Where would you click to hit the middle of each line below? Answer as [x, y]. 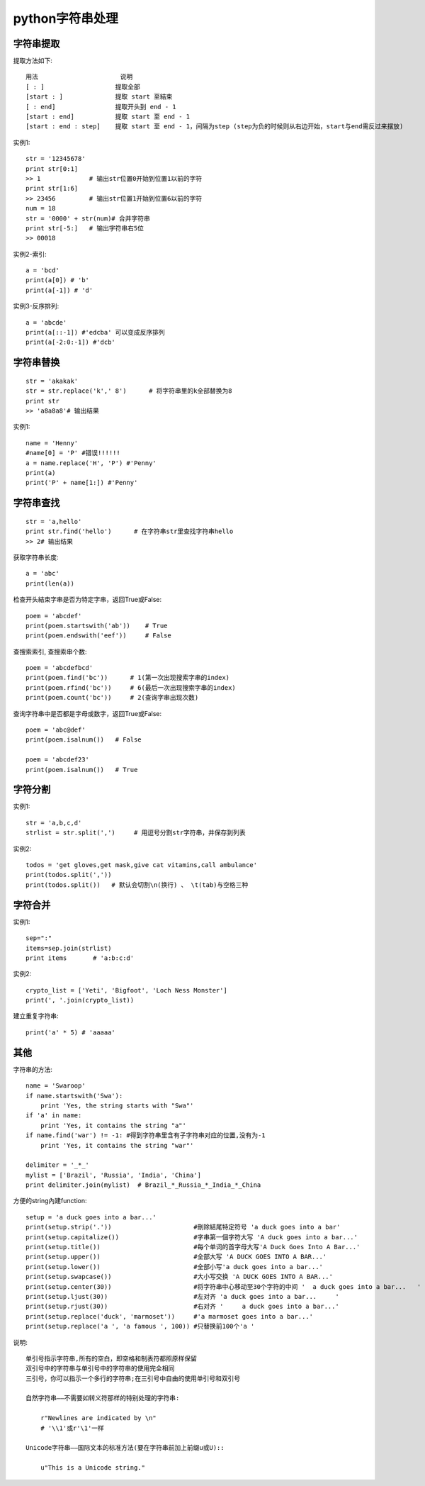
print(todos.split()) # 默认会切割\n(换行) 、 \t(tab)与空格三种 [137, 885]
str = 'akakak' [52, 381]
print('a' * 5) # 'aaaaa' [71, 1032]
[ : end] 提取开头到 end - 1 [101, 107]
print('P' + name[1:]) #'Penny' [82, 483]
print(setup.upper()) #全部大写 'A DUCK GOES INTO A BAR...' [176, 1257]
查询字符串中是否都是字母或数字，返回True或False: [87, 713]
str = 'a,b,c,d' [54, 823]
